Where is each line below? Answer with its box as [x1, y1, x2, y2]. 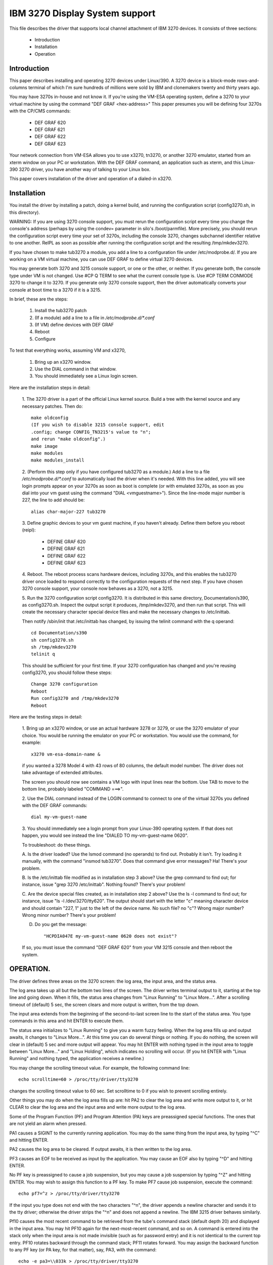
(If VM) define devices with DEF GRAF [34, 322, 114, 328]
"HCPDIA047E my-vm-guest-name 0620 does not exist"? [43, 933, 177, 939]
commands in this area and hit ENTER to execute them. [9, 1018, 124, 1024]
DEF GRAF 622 [34, 134, 66, 140]
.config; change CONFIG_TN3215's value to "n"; [31, 429, 151, 435]
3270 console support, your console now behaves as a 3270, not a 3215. [22, 585, 173, 592]
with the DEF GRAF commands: [22, 802, 87, 808]
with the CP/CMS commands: [9, 108, 71, 114]
